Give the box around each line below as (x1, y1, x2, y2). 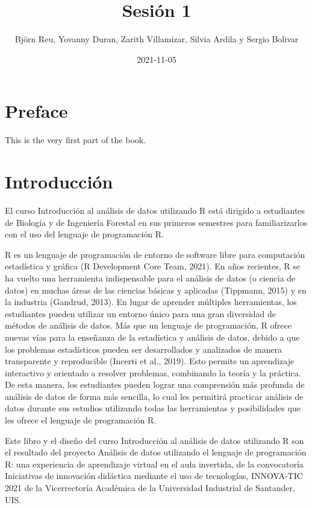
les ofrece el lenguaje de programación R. (5, 414, 157, 426)
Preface (5, 98, 68, 123)
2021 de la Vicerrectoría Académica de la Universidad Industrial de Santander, (5, 481, 295, 494)
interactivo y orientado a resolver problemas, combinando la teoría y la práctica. (5, 366, 301, 379)
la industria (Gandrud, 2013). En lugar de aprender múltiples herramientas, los (5, 295, 297, 308)
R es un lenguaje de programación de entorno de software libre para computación (5, 248, 305, 260)
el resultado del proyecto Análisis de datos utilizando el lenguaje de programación (5, 446, 307, 458)
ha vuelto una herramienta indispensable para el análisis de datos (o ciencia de (5, 271, 296, 284)
